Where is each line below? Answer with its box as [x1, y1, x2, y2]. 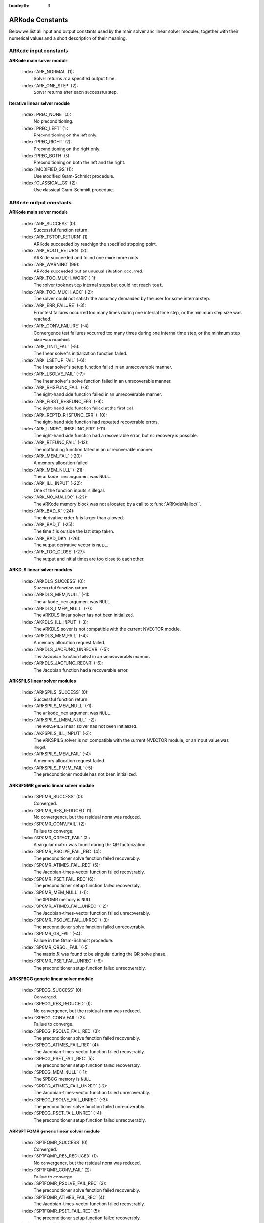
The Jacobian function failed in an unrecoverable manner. [33, 653, 150, 659]
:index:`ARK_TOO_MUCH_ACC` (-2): [21, 289, 94, 294]
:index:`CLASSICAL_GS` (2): [21, 180, 77, 186]
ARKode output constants [9, 199, 72, 205]
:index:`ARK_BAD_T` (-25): [21, 521, 74, 527]
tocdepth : [9, 3, 30, 8]
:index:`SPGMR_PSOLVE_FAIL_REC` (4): [21, 848, 101, 854]
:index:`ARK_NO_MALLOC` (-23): [21, 494, 88, 500]
